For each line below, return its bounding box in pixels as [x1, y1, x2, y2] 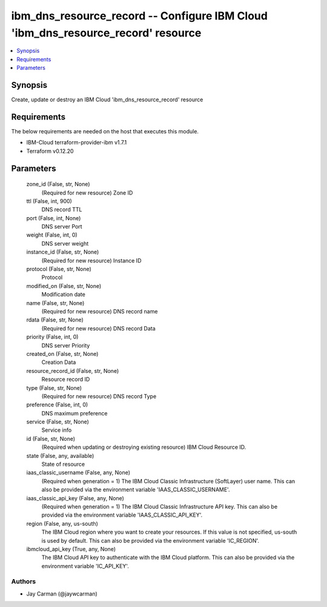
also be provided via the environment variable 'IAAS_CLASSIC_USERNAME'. [41, 486, 230, 494]
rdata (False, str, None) [26, 316, 84, 324]
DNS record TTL [41, 206, 82, 213]
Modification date [41, 291, 86, 298]
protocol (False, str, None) [26, 266, 92, 273]
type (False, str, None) [26, 384, 82, 391]
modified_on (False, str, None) [26, 282, 102, 289]
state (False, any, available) [26, 452, 94, 459]
